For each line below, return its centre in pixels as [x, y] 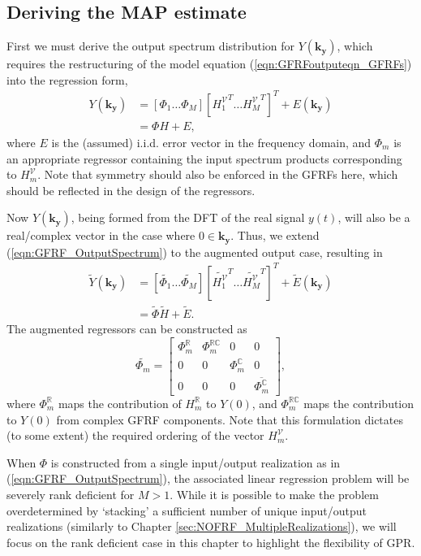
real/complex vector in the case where [101, 235]
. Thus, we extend [275, 235]
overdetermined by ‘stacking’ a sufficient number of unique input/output [187, 510]
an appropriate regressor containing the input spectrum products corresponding [204, 158]
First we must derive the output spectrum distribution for [150, 46]
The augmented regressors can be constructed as [127, 329]
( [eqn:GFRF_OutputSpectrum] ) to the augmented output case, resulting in [195, 252]
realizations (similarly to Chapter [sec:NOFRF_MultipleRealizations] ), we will [202, 526]
